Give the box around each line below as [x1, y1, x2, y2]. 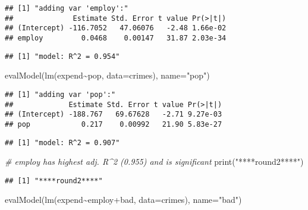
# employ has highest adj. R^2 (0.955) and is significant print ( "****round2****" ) [5, 155, 304, 168]
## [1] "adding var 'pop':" [5, 90, 116, 99]
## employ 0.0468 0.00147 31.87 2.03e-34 [5, 33, 227, 42]
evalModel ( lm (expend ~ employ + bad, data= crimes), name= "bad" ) [5, 193, 242, 206]
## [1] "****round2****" [5, 176, 103, 185]
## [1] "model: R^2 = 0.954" [5, 52, 120, 61]
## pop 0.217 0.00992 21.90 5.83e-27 [5, 120, 222, 128]
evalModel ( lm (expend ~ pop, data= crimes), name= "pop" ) [5, 69, 210, 82]
